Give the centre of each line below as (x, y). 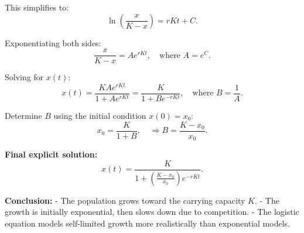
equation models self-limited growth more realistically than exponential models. (147, 223)
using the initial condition (100, 115)
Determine (23, 115)
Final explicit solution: (51, 154)
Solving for (24, 77)
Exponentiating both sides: (53, 42)
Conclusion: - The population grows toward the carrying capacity (125, 200)
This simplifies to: (37, 7)
